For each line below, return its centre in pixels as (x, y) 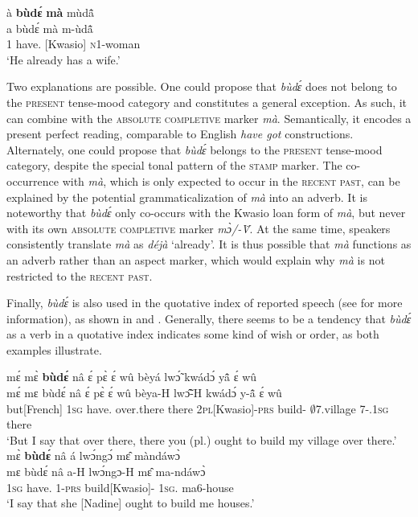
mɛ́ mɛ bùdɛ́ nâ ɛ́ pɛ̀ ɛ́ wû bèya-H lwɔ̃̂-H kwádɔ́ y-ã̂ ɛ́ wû (144, 393)
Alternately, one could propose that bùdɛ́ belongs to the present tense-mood (195, 149)
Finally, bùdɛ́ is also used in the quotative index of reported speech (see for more (205, 303)
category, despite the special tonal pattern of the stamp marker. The (174, 165)
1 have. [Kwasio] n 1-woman (74, 44)
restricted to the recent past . (80, 275)
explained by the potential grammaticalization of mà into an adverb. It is (187, 197)
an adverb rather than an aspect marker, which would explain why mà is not (196, 259)
